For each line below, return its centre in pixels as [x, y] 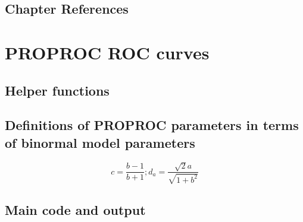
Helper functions [57, 90]
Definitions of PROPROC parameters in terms [152, 125]
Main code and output [75, 210]
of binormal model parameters [100, 142]
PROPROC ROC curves [107, 52]
